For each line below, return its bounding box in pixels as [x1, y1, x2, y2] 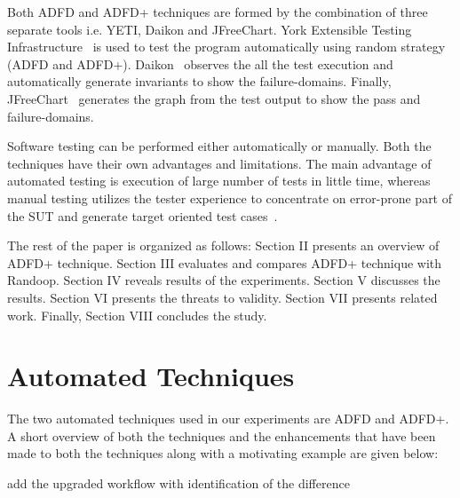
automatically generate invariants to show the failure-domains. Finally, [7, 72, 392, 91]
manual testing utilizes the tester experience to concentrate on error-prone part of [7, 188, 453, 207]
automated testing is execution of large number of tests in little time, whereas [7, 171, 431, 190]
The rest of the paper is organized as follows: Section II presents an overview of [7, 236, 440, 255]
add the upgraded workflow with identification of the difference [7, 474, 350, 492]
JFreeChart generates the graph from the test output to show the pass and [7, 89, 421, 107]
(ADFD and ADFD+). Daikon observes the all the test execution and [7, 54, 393, 73]
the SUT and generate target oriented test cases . [7, 206, 278, 225]
